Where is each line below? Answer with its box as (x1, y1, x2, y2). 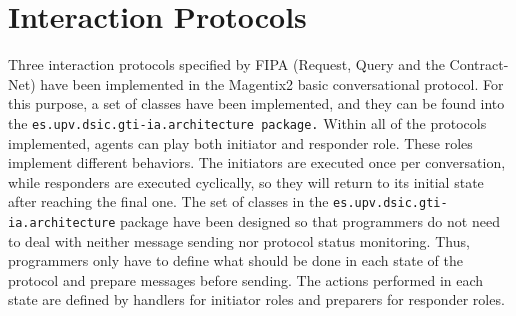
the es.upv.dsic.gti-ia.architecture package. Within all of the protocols (8, 112, 487, 133)
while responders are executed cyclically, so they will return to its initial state (8, 171, 484, 192)
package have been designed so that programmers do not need (120, 211, 500, 231)
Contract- (449, 54, 509, 75)
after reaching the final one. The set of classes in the (8, 191, 329, 212)
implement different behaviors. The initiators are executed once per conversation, (8, 152, 506, 173)
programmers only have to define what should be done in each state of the (8, 250, 463, 271)
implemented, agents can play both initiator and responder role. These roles (8, 132, 473, 153)
